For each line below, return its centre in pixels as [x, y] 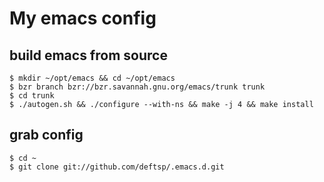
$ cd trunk [32, 96]
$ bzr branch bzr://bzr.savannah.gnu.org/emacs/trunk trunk [137, 87]
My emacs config [83, 18]
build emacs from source [88, 55]
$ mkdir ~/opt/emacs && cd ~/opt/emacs [92, 78]
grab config [46, 135]
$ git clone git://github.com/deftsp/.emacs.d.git [117, 167]
